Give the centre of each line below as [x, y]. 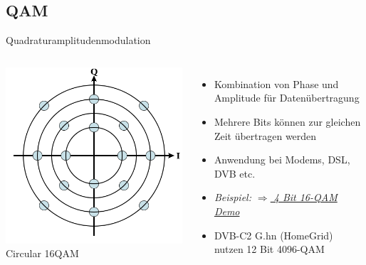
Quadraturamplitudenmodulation [78, 40]
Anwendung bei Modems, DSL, [282, 159]
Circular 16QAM [42, 253]
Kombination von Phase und [276, 83]
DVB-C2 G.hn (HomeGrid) [273, 235]
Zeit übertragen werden [265, 135]
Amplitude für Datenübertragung [287, 98]
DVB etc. [235, 173]
